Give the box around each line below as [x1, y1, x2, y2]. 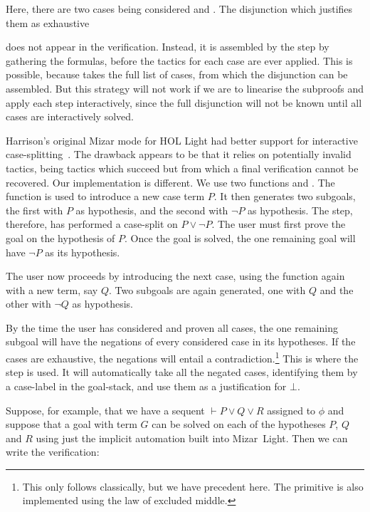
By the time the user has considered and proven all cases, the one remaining [6, 320, 338, 335]
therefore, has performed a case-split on [6, 216, 178, 231]
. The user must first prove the [211, 216, 346, 231]
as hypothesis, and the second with [75, 202, 228, 217]
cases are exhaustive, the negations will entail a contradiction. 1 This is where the [6, 349, 359, 365]
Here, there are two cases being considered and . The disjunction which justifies [6, 1, 353, 16]
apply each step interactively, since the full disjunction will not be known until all [6, 95, 362, 110]
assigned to [267, 402, 316, 417]
